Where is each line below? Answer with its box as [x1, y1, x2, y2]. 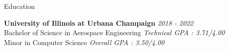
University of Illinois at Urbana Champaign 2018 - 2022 [4, 17, 193, 28]
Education [4, 1, 35, 11]
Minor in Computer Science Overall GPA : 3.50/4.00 [4, 37, 165, 47]
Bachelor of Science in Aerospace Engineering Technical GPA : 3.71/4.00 [4, 27, 225, 38]
